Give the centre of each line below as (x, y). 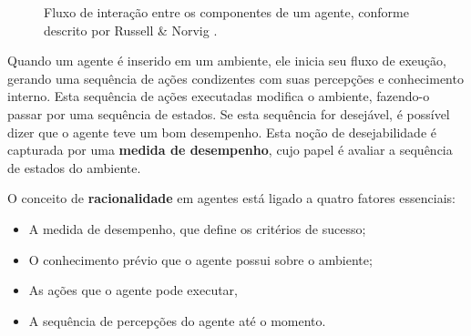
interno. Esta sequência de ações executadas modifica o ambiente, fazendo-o (219, 96)
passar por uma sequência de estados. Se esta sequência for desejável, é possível (229, 113)
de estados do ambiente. (74, 167)
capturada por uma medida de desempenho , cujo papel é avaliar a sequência (230, 150)
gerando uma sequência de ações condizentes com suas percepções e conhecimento (235, 78)
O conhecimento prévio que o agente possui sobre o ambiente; (200, 259)
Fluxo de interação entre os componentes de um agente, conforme (226, 12)
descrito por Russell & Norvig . (131, 30)
